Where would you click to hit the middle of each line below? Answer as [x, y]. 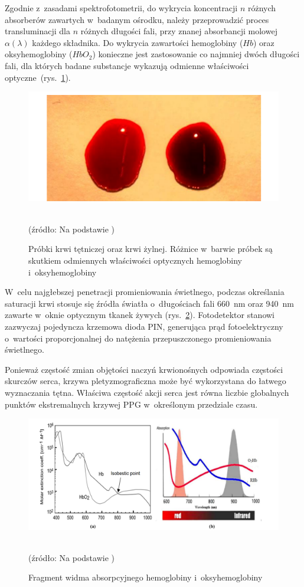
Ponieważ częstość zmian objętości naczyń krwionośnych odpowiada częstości [144, 369]
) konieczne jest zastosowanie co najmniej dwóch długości [196, 54]
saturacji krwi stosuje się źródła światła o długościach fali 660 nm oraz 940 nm [149, 303]
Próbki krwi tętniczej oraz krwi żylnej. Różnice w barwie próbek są [151, 249]
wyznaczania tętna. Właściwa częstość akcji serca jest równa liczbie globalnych [147, 392]
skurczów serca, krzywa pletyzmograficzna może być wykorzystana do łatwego [146, 381]
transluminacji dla [37, 31]
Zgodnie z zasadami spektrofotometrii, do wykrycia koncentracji [121, 8]
